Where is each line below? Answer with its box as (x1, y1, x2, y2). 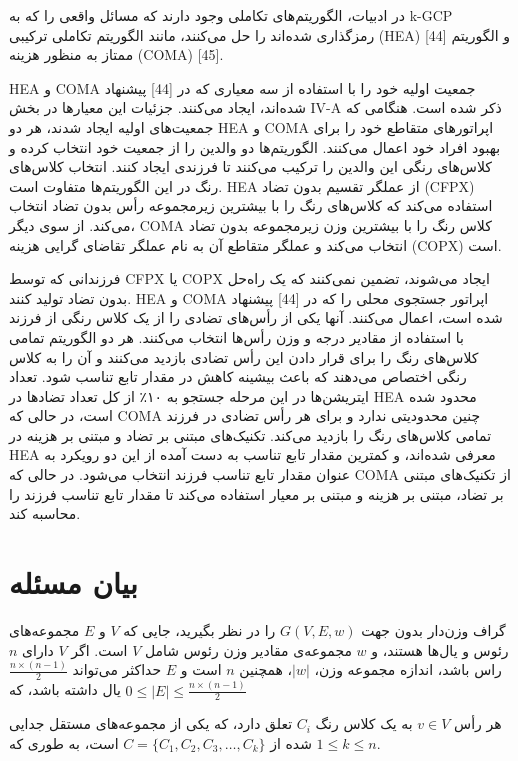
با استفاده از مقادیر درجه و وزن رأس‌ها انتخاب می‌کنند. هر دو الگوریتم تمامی (9, 326, 464, 347)
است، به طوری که (9, 733, 119, 754)
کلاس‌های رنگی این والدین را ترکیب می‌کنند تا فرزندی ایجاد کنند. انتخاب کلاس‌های (9, 156, 492, 177)
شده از (270, 733, 312, 754)
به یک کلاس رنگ (315, 713, 413, 734)
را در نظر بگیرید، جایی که (123, 619, 276, 640)
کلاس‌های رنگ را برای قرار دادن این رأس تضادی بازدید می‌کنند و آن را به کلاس (9, 346, 479, 367)
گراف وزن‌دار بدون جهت (361, 619, 506, 640)
